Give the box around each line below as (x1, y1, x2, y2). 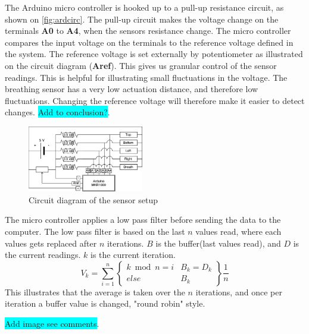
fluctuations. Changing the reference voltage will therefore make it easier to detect (5, 94, 305, 106)
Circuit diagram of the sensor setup (29, 193, 158, 206)
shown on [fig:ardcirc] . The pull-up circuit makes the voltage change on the (5, 12, 279, 25)
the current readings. (5, 248, 81, 261)
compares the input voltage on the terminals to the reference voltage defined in (5, 36, 294, 48)
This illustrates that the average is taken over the (5, 285, 185, 298)
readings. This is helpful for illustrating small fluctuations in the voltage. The (5, 71, 288, 83)
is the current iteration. (90, 248, 176, 261)
